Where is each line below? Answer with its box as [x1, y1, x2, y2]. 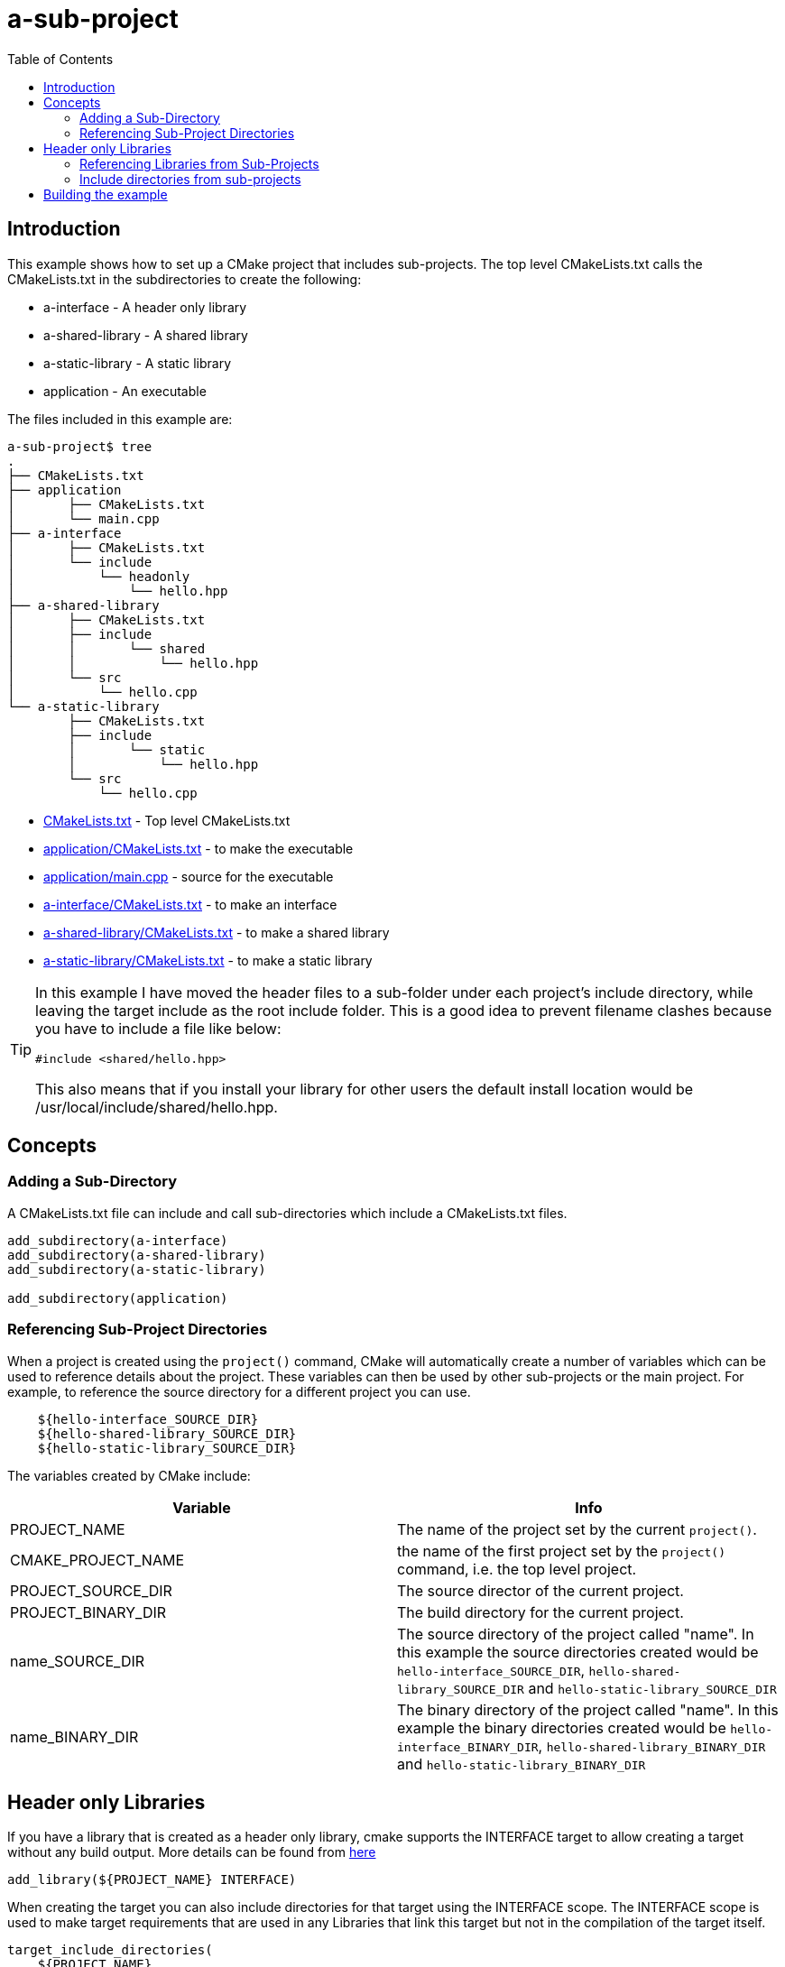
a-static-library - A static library [43, 355, 232, 371]
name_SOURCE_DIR [10, 1651, 145, 1670]
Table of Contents [7, 51, 114, 67]
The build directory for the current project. [397, 1602, 684, 1621]
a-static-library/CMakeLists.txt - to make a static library [43, 952, 373, 968]
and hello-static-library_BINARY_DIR [397, 1754, 646, 1773]
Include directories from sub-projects [79, 171, 301, 187]
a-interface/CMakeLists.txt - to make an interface [43, 896, 337, 912]
